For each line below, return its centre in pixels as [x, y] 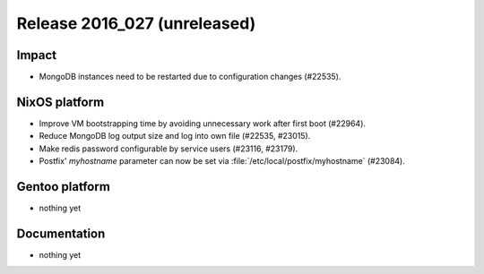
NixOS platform [60, 102]
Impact [37, 55]
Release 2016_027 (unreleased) [136, 23]
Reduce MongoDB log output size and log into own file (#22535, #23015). [175, 136]
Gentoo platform [64, 187]
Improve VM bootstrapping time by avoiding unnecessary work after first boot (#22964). [203, 123]
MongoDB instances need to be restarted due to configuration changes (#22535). [190, 77]
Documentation [61, 233]
